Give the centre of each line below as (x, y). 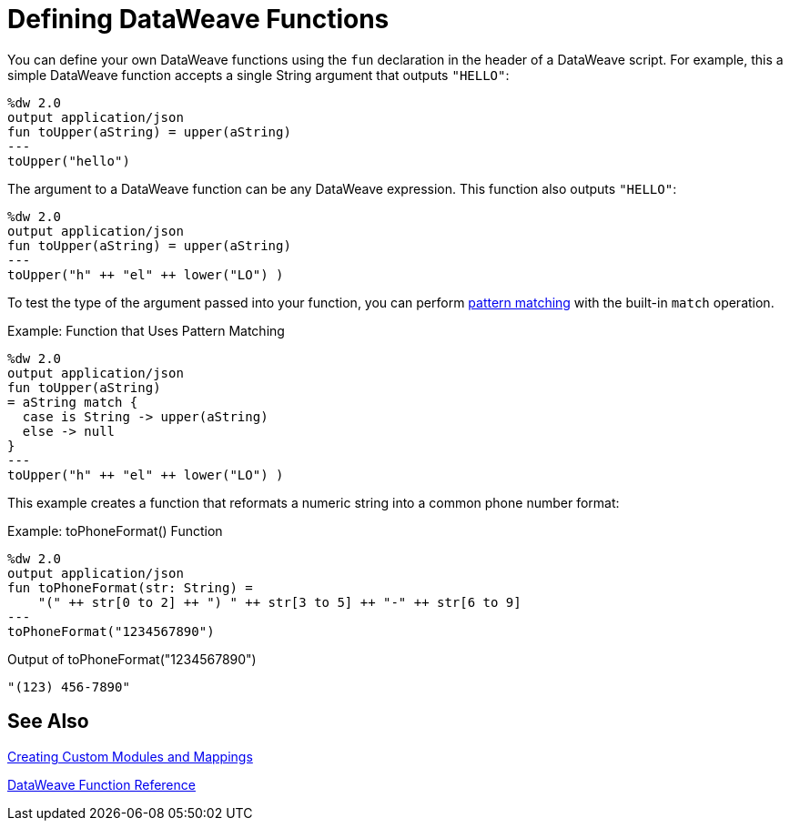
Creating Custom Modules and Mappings (130, 756)
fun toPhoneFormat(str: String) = (130, 587)
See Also (48, 722)
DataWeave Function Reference (101, 784)
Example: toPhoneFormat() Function (115, 530)
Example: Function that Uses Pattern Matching (146, 330)
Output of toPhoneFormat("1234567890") (132, 659)
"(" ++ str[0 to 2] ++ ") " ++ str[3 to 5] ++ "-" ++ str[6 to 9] (279, 602)
